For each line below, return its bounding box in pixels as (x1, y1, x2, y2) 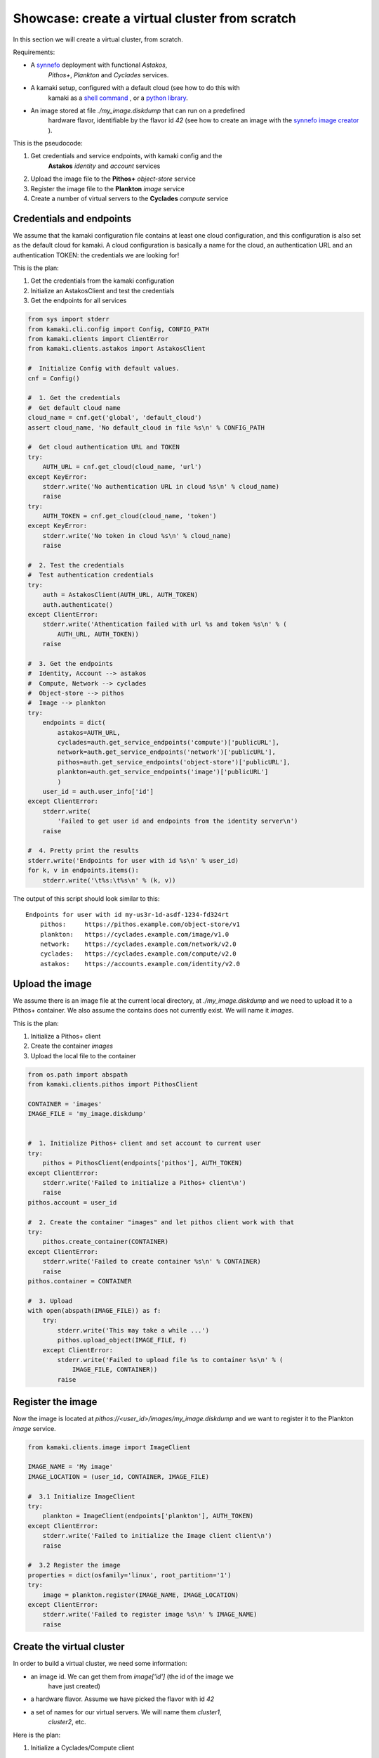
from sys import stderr (27, 315, 110, 323)
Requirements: (13, 48, 55, 56)
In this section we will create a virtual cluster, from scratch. (13, 35, 183, 44)
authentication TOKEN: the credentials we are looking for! (13, 250, 180, 259)
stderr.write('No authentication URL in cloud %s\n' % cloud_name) (42, 482, 280, 490)
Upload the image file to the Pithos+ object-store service (30, 174, 196, 183)
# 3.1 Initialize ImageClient (27, 1492, 136, 1501)
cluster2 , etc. (48, 1718, 87, 1726)
